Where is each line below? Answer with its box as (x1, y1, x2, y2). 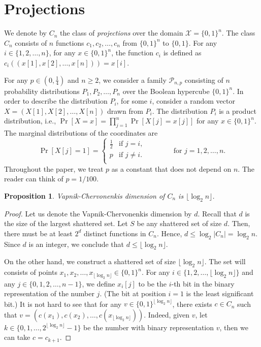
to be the (138, 278, 167, 289)
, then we (219, 322, 248, 332)
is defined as (163, 47, 202, 58)
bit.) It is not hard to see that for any (4, 298, 122, 309)
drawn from (107, 105, 143, 116)
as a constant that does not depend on (111, 163, 232, 174)
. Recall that (198, 208, 237, 218)
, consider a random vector (152, 96, 235, 106)
